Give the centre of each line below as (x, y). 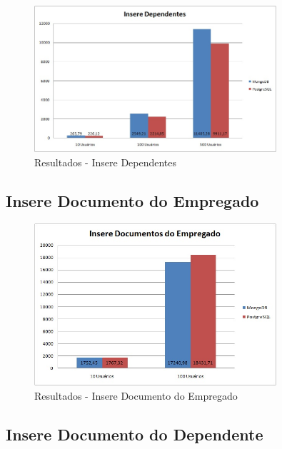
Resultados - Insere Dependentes (106, 162)
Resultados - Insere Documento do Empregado (136, 395)
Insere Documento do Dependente (135, 434)
